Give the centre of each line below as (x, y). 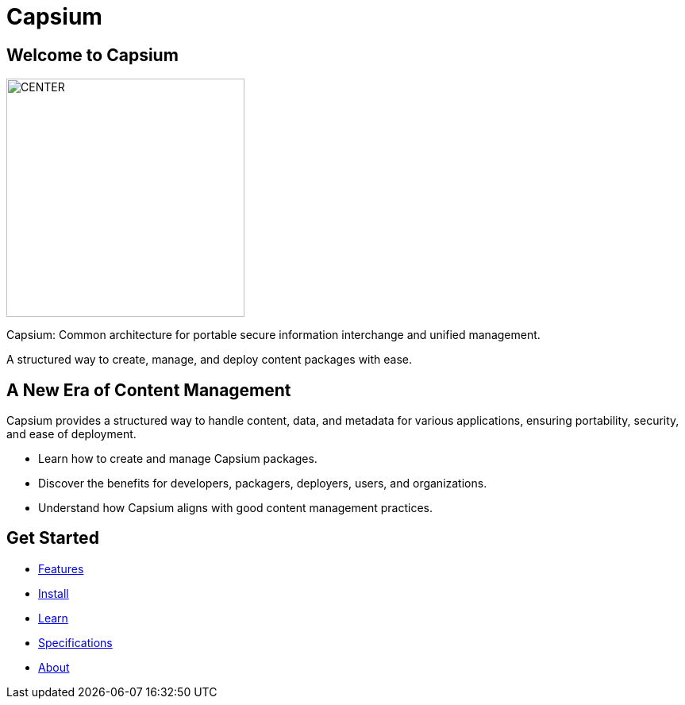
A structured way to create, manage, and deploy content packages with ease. (210, 360)
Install (54, 593)
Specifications (75, 642)
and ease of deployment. (71, 434)
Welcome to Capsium (92, 55)
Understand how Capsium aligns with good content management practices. (235, 508)
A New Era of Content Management (149, 390)
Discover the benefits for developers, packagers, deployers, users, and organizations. (263, 483)
